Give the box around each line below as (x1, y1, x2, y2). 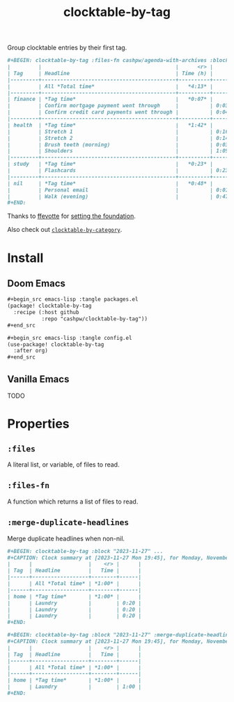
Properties (7, 416, 70, 432)
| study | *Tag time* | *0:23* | (7, 161, 214, 168)
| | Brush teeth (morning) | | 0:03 (7, 141, 229, 148)
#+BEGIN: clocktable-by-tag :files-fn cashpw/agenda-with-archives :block (7, 57, 229, 64)
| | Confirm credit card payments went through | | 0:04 (7, 109, 229, 116)
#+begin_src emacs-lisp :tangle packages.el (7, 296, 139, 303)
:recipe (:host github (13, 309, 79, 316)
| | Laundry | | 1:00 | (7, 683, 141, 690)
